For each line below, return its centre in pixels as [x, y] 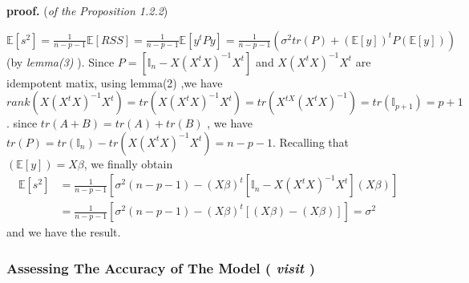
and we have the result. [64, 232]
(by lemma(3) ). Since [61, 61]
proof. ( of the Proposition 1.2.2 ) [87, 10]
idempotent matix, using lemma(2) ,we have [115, 82]
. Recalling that [310, 141]
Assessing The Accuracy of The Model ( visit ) [161, 267]
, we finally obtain [128, 163]
